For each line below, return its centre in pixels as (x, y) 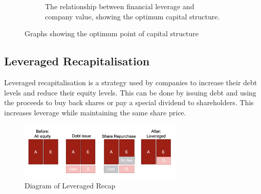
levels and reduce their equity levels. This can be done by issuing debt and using (130, 92)
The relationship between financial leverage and (120, 6)
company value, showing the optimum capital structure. (133, 16)
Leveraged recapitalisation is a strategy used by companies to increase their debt (131, 82)
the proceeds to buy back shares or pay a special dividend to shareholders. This (129, 102)
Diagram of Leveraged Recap (70, 186)
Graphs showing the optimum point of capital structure (112, 33)
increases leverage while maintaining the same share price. (95, 112)
